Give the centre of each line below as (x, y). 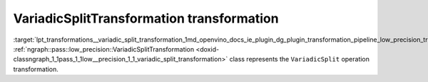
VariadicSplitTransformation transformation (146, 18)
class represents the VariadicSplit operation (300, 59)
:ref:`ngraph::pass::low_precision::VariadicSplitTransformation (104, 49)
